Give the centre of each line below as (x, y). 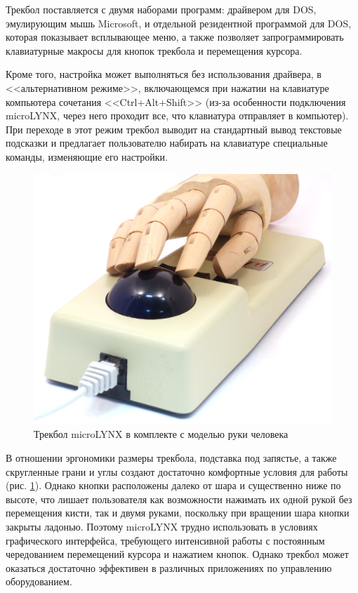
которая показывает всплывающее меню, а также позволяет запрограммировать (175, 37)
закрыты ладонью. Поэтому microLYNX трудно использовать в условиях (162, 527)
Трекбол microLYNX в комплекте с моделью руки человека (161, 434)
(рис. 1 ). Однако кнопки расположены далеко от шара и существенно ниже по (173, 485)
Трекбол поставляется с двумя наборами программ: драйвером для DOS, (161, 9)
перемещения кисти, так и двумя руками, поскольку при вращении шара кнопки (178, 513)
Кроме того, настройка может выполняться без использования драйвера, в (164, 74)
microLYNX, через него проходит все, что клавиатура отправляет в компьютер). (177, 115)
